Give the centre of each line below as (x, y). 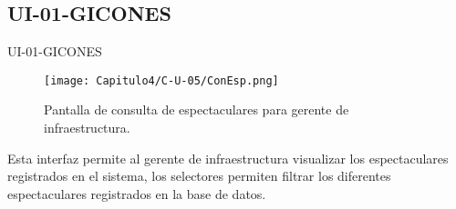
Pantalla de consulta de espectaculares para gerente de (197, 109)
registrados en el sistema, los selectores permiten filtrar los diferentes (199, 176)
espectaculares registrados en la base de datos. (137, 193)
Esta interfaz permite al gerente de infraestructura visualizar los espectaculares (228, 158)
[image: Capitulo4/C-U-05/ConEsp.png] (161, 80)
